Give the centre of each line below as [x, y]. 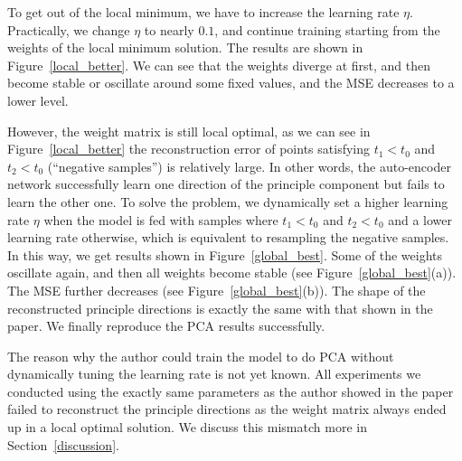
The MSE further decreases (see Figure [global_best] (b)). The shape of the [217, 290]
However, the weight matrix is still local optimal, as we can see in [189, 131]
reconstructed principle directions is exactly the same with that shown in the [220, 308]
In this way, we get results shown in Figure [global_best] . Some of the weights [225, 254]
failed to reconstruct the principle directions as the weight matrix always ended [227, 409]
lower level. [38, 100]
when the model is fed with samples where [161, 219]
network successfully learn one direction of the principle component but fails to [226, 184]
